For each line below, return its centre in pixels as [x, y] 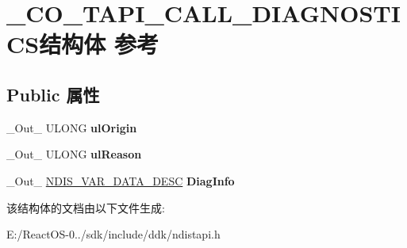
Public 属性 [53, 94]
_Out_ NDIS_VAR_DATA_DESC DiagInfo [121, 180]
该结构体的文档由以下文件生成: [86, 207]
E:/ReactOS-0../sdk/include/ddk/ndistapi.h [113, 234]
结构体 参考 [99, 44]
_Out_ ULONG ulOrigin [72, 127]
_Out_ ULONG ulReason [74, 154]
